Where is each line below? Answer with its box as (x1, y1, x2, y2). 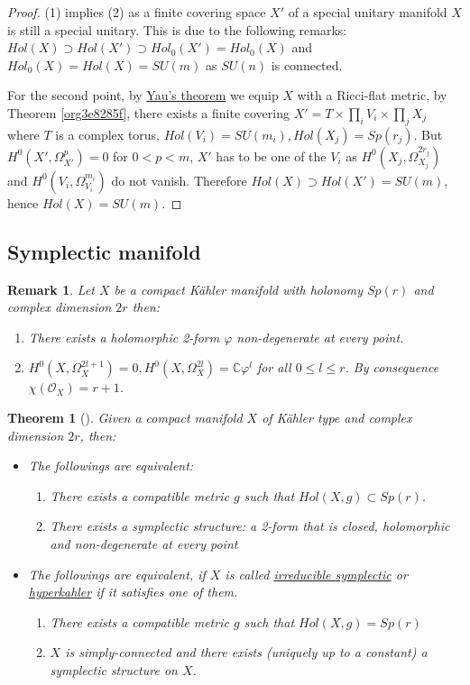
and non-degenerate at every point (50, 534, 238, 553)
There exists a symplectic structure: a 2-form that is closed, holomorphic (50, 516, 450, 535)
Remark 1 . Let (7, 279, 95, 298)
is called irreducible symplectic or (225, 564, 408, 583)
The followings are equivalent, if (28, 564, 206, 583)
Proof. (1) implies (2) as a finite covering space (7, 3, 266, 21)
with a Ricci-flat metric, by (297, 86, 447, 105)
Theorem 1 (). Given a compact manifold (7, 407, 243, 426)
